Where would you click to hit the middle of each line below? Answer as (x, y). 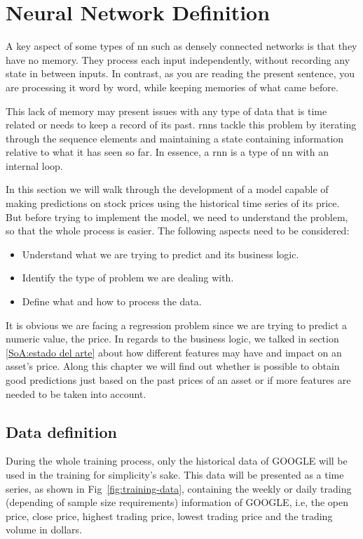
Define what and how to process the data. (112, 301)
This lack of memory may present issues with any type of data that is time (166, 111)
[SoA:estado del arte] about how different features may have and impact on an (174, 352)
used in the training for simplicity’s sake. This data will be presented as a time (175, 474)
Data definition (62, 431)
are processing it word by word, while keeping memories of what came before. (172, 87)
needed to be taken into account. (76, 393)
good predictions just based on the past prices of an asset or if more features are (178, 380)
